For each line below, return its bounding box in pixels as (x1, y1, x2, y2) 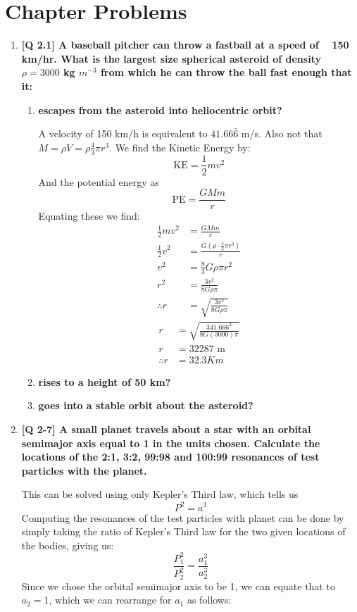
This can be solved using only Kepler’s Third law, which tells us (21, 487, 299, 501)
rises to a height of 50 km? (38, 374, 171, 389)
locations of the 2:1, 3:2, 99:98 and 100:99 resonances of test (21, 449, 320, 464)
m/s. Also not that (241, 126, 322, 141)
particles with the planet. (21, 463, 147, 477)
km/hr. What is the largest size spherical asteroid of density (21, 51, 321, 65)
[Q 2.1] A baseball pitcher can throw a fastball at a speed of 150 (21, 37, 349, 52)
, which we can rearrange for (49, 592, 172, 607)
